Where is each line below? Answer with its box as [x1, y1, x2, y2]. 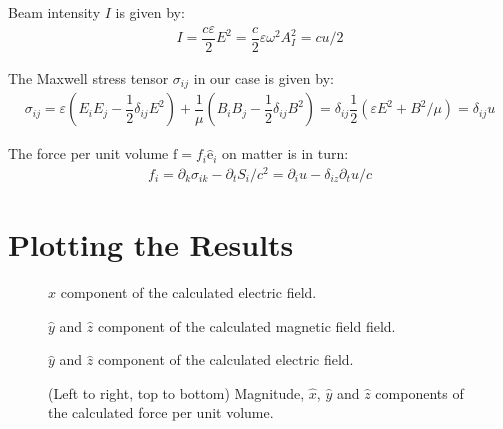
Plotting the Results [8, 224, 294, 265]
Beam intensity [8, 2, 101, 22]
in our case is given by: [193, 67, 334, 88]
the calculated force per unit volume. [48, 402, 274, 423]
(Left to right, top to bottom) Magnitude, [48, 382, 305, 403]
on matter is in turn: [222, 143, 349, 164]
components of [375, 382, 464, 403]
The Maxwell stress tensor [8, 67, 169, 88]
